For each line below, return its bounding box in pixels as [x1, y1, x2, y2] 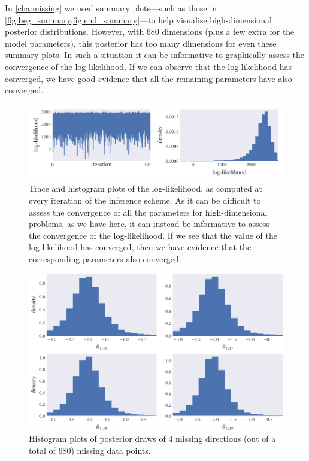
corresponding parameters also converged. [29, 252, 181, 265]
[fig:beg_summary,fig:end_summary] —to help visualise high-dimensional [5, 13, 272, 26]
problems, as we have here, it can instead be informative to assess [29, 217, 269, 230]
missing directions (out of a [175, 432, 276, 445]
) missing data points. [71, 444, 151, 456]
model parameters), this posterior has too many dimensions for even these [5, 37, 277, 49]
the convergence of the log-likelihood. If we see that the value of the [29, 229, 278, 241]
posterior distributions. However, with [5, 25, 144, 38]
